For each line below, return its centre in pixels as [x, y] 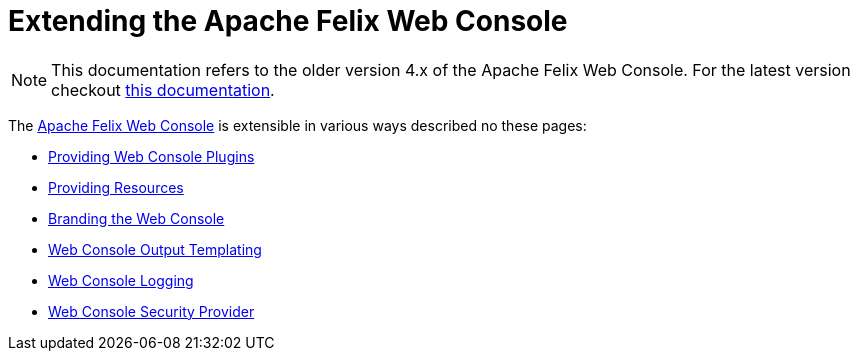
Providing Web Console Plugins [151, 156]
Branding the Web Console [136, 218]
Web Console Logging [121, 280]
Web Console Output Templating [155, 249]
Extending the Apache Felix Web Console [288, 21]
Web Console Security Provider [151, 311]
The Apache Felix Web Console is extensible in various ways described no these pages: [297, 125]
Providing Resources [116, 187]
